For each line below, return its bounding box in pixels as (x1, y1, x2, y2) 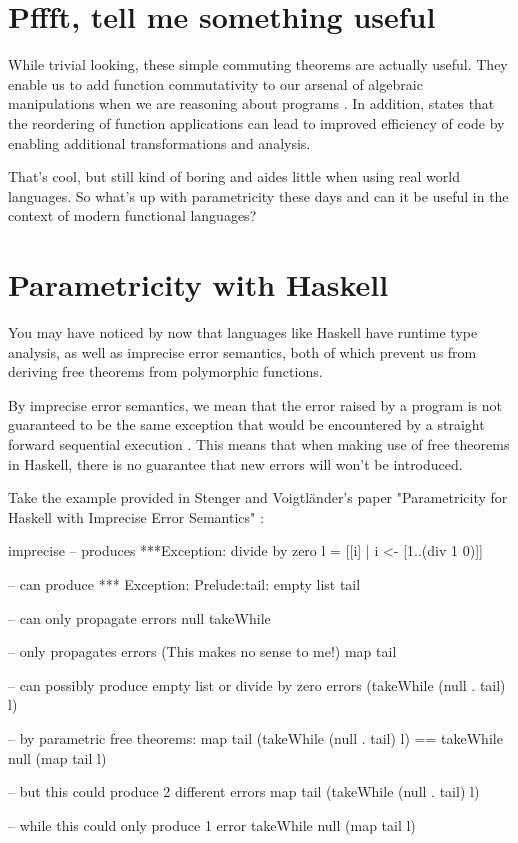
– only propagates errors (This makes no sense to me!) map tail (8, 641, 397, 662)
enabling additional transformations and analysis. (8, 132, 311, 153)
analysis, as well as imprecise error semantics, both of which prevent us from (8, 341, 477, 362)
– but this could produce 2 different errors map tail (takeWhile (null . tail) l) (8, 781, 480, 802)
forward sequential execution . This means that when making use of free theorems (8, 433, 510, 454)
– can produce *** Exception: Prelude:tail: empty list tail (8, 573, 361, 594)
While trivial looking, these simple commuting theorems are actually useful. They (8, 54, 508, 75)
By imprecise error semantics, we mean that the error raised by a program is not (8, 394, 503, 415)
